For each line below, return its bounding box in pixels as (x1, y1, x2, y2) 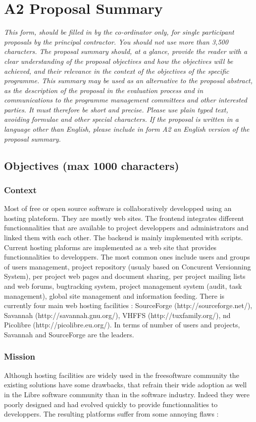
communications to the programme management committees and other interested (4, 95, 247, 105)
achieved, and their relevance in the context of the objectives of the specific (4, 65, 229, 76)
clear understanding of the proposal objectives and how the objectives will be (4, 55, 233, 66)
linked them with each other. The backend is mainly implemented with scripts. (4, 232, 243, 243)
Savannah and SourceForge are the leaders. (4, 329, 134, 339)
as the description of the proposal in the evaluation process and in (4, 85, 204, 95)
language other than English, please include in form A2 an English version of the (4, 124, 250, 134)
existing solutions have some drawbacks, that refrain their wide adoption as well (4, 379, 247, 390)
